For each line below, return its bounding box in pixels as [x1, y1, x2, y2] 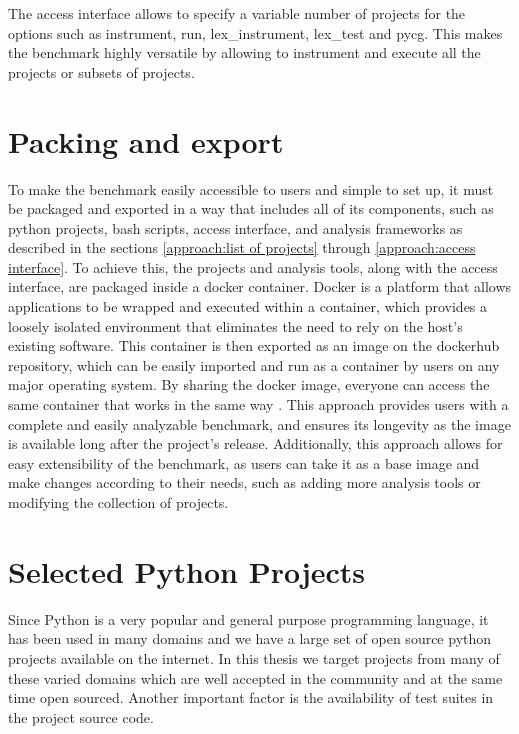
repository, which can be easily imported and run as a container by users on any [8, 354, 500, 375]
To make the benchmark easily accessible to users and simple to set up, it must [8, 178, 494, 199]
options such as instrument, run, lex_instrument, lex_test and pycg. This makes [8, 22, 503, 43]
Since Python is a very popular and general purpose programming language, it [8, 608, 489, 629]
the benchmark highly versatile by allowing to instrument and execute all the [8, 42, 481, 63]
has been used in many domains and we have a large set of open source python [8, 628, 492, 649]
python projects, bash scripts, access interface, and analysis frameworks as [8, 217, 463, 238]
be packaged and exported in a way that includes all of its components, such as [8, 198, 494, 219]
